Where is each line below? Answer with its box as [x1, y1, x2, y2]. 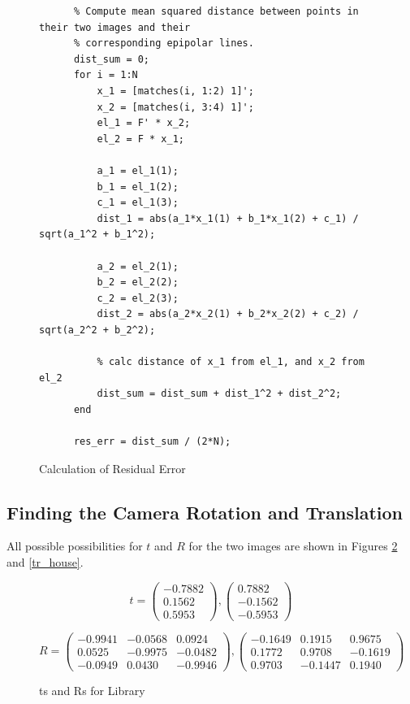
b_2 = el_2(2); [97, 276, 179, 289]
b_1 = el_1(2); [97, 180, 179, 193]
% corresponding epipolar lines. [73, 37, 254, 50]
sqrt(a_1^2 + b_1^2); [39, 228, 156, 241]
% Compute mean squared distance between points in [73, 6, 359, 17]
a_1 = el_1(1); [97, 164, 179, 176]
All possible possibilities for [6, 537, 143, 554]
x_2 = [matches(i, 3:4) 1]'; [97, 101, 254, 113]
